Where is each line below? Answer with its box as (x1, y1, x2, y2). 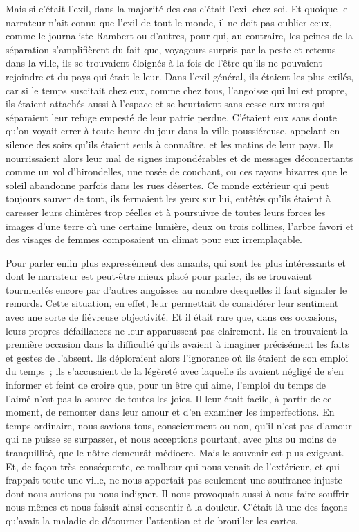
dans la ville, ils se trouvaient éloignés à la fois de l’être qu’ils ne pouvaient (6, 55, 322, 70)
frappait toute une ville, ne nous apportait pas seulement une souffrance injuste (6, 472, 342, 487)
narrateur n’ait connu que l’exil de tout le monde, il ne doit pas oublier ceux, (6, 15, 332, 29)
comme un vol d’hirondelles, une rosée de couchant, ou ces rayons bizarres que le (6, 164, 347, 179)
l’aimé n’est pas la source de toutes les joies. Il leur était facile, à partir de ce (6, 391, 332, 405)
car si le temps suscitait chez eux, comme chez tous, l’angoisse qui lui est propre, (6, 82, 347, 97)
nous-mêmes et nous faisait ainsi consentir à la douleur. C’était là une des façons (6, 499, 348, 514)
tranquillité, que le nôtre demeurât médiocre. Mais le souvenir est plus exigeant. (6, 445, 344, 459)
